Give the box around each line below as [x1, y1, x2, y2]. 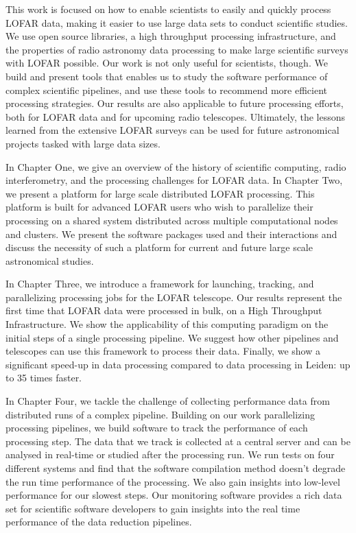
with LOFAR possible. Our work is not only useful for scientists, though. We [5, 56, 328, 70]
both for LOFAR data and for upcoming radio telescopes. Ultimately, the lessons [5, 109, 345, 123]
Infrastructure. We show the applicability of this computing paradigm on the [5, 317, 329, 331]
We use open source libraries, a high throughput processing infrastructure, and [5, 29, 336, 43]
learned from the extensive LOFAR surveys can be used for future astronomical [5, 123, 340, 137]
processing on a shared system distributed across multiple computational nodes [5, 213, 338, 227]
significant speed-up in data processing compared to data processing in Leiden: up [5, 357, 351, 371]
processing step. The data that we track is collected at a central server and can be [5, 434, 351, 448]
